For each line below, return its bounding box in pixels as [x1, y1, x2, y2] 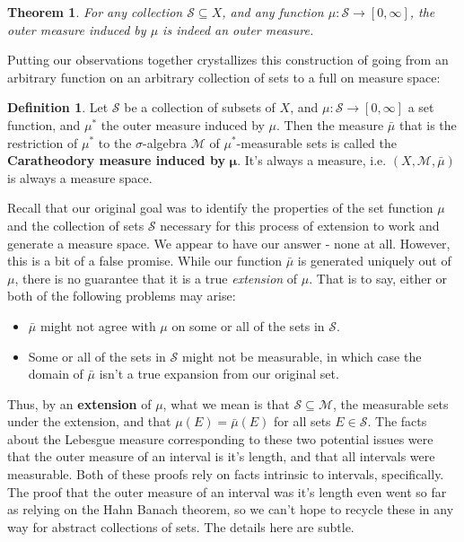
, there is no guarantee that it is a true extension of [14, 268, 298, 287]
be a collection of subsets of [124, 98, 276, 117]
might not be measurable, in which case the [181, 346, 422, 365]
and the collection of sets [7, 215, 144, 234]
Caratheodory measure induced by [7, 151, 225, 170]
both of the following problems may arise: [7, 286, 236, 305]
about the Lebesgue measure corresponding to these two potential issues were [7, 429, 433, 448]
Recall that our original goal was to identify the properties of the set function [7, 198, 433, 217]
